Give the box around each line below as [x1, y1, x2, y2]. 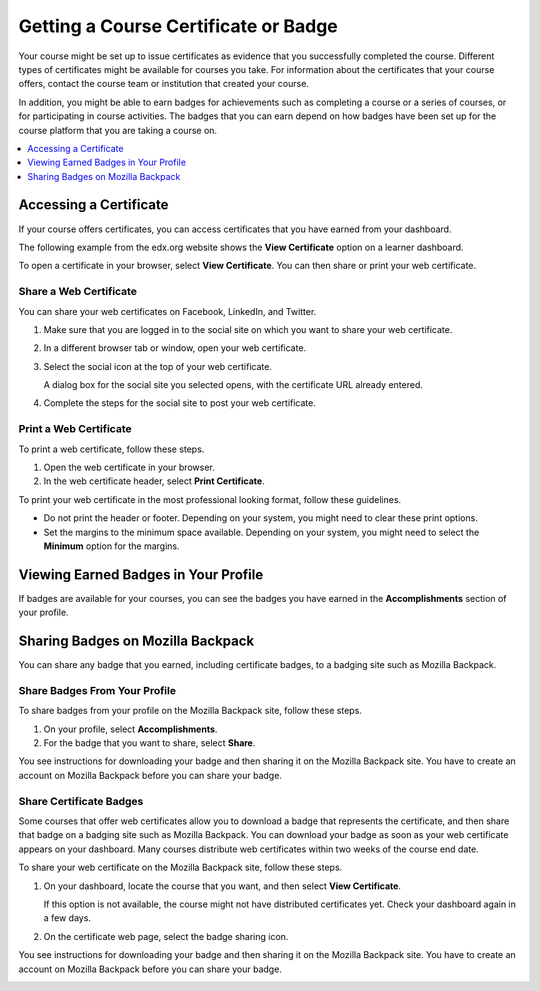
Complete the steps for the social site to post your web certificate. [43, 397, 317, 409]
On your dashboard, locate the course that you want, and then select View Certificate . [43, 880, 402, 892]
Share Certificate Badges [18, 794, 144, 808]
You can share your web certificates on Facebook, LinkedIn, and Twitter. [18, 305, 317, 317]
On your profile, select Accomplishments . [43, 723, 218, 735]
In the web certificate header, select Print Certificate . [43, 475, 265, 487]
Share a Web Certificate [18, 285, 137, 299]
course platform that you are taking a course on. [18, 124, 218, 136]
